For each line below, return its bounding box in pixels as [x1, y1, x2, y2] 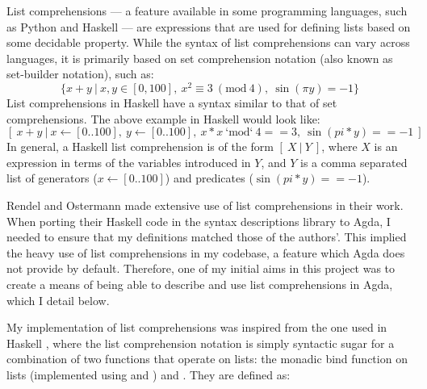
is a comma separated [300, 153, 408, 170]
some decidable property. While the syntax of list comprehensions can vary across [6, 34, 410, 51]
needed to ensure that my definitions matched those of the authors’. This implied [6, 228, 407, 245]
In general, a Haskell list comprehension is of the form [6, 138, 274, 155]
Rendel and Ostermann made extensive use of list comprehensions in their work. [6, 197, 404, 214]
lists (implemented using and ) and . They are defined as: [6, 366, 291, 383]
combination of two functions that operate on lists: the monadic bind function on [6, 350, 408, 367]
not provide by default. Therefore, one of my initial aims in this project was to [6, 260, 396, 277]
